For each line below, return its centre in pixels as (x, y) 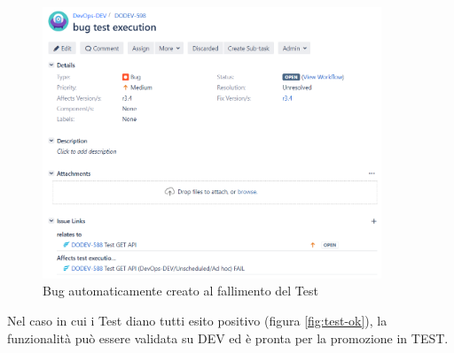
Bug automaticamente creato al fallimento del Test (180, 291)
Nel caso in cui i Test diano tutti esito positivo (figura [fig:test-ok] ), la (197, 320)
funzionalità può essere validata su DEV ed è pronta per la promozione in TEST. (228, 338)
